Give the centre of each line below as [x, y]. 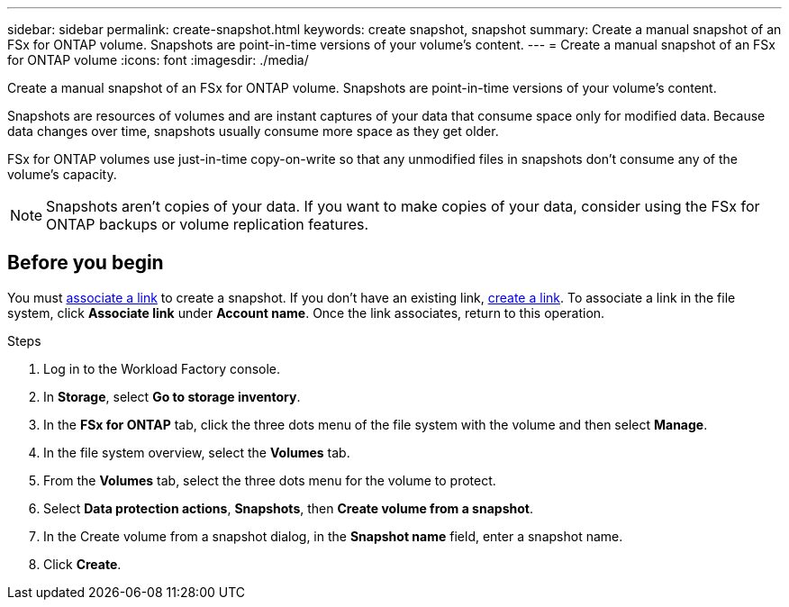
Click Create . [82, 564]
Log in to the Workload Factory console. [162, 368]
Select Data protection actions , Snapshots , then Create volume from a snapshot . [288, 508]
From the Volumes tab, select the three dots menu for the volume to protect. [270, 480]
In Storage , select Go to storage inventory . [172, 396]
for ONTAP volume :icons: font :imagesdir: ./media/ [158, 60]
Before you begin [86, 263]
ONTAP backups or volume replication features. [208, 224]
